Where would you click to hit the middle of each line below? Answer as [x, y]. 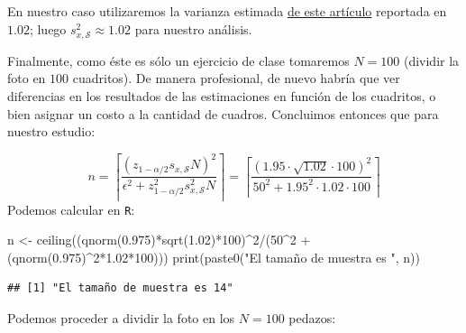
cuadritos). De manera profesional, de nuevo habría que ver [236, 78]
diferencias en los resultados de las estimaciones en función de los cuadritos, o [222, 95]
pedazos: [312, 318]
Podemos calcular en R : [71, 209]
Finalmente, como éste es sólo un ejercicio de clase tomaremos [178, 60]
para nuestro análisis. [193, 28]
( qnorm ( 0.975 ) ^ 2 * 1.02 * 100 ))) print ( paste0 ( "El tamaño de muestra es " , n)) [214, 257]
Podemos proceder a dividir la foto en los [121, 318]
